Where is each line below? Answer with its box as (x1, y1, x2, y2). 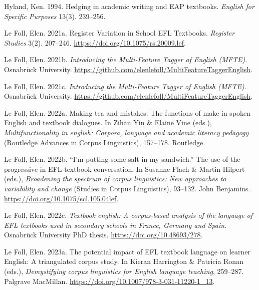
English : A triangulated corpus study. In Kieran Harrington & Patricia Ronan (4, 256, 243, 266)
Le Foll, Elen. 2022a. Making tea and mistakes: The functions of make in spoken (4, 107, 251, 118)
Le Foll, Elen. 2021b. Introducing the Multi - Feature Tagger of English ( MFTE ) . (4, 54, 247, 65)
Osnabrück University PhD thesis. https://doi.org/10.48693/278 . (4, 229, 203, 240)
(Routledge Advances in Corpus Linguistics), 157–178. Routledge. (4, 137, 205, 147)
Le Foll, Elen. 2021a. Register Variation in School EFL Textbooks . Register (4, 28, 235, 38)
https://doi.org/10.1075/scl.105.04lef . (4, 193, 119, 203)
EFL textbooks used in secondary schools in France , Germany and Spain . (4, 219, 227, 230)
